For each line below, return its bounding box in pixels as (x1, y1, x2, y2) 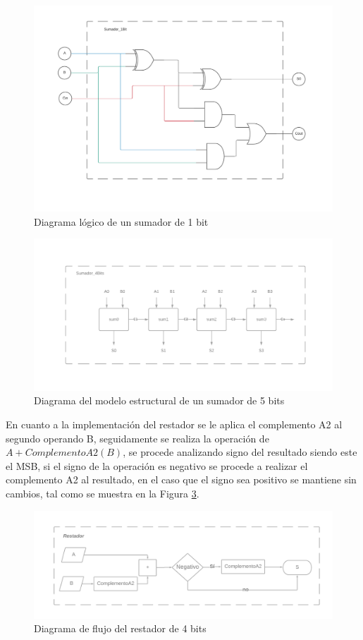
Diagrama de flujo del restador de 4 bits (34, 621, 207, 636)
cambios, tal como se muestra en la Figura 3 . (6, 485, 199, 500)
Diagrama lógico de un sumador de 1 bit (34, 214, 209, 229)
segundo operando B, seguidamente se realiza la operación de (6, 430, 269, 445)
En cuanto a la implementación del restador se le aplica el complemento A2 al (6, 417, 343, 431)
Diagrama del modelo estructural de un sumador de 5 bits (34, 393, 285, 408)
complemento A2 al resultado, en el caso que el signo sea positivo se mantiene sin (6, 472, 357, 487)
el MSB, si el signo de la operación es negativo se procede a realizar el (6, 458, 308, 473)
